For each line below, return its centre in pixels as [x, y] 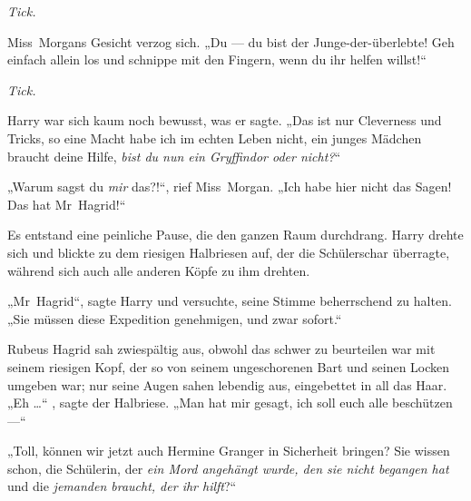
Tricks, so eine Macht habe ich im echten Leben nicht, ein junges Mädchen [215, 138]
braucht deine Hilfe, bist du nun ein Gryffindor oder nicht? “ [174, 156]
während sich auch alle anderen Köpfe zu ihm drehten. [159, 270]
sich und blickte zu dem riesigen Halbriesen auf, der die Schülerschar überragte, [229, 252]
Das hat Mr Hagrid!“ [67, 204]
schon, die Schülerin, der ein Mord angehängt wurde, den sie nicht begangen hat [228, 468]
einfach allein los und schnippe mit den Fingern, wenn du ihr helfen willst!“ [217, 59]
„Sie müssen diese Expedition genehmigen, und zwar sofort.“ [175, 318]
